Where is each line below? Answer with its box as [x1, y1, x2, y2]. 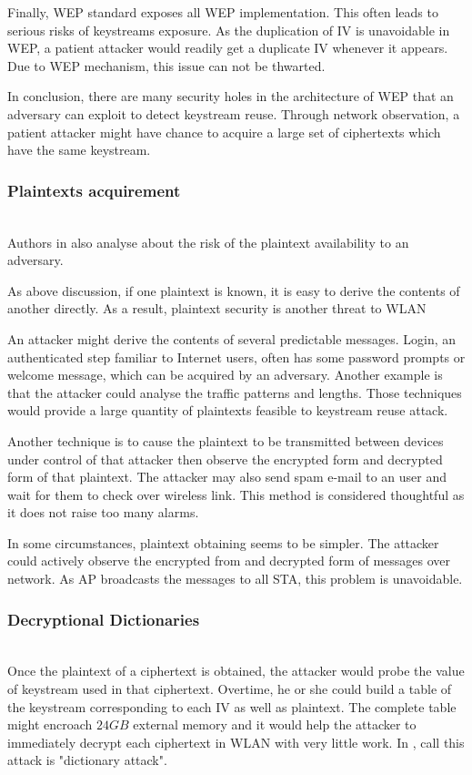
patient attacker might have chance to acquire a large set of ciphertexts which [7, 122, 441, 141]
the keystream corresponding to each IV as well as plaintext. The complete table [7, 697, 457, 716]
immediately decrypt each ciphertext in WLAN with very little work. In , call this [7, 732, 465, 751]
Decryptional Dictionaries [7, 607, 200, 630]
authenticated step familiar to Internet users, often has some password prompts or [7, 347, 466, 366]
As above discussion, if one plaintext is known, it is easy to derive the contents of [7, 280, 460, 300]
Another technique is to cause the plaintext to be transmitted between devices [7, 431, 444, 450]
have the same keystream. [7, 140, 151, 159]
